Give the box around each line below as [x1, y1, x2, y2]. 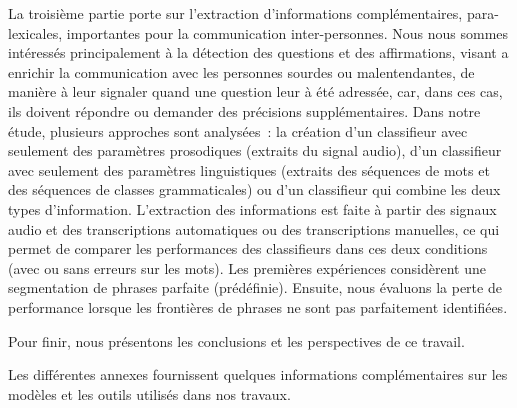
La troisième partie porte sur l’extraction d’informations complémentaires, [8, 3, 463, 23]
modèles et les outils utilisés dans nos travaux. [8, 383, 291, 404]
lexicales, [8, 22, 63, 43]
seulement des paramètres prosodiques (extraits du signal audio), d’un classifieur [8, 140, 502, 161]
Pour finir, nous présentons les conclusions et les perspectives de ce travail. [8, 330, 465, 351]
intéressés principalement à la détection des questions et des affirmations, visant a [8, 42, 509, 63]
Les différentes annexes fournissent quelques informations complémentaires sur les [8, 364, 508, 385]
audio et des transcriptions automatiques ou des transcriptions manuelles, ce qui [8, 218, 500, 239]
